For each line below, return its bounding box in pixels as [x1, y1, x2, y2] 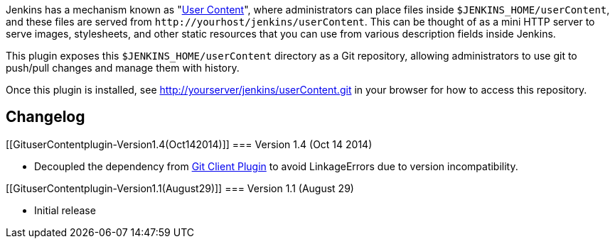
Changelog [6, 108, 85, 126]
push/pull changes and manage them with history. [6, 62, 240, 74]
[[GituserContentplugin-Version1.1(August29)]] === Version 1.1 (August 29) [6, 182, 354, 194]
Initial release [34, 204, 96, 216]
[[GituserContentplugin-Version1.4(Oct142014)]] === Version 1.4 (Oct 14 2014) [6, 138, 373, 150]
